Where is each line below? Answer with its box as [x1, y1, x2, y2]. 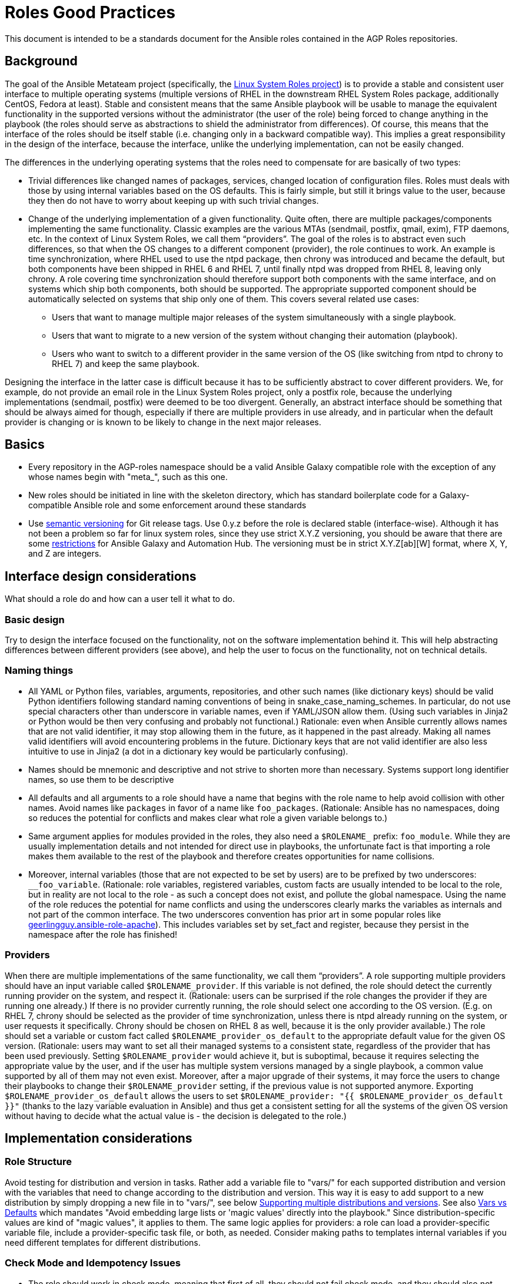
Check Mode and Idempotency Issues [5, 1257, 181, 1269]
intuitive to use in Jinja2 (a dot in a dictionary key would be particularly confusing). [28, 746, 348, 756]
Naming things [5, 664, 74, 677]
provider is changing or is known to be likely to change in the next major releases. [5, 416, 321, 427]
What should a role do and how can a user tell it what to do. [5, 594, 235, 604]
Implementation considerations [5, 1130, 192, 1146]
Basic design [5, 613, 65, 626]
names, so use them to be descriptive [28, 774, 174, 785]
